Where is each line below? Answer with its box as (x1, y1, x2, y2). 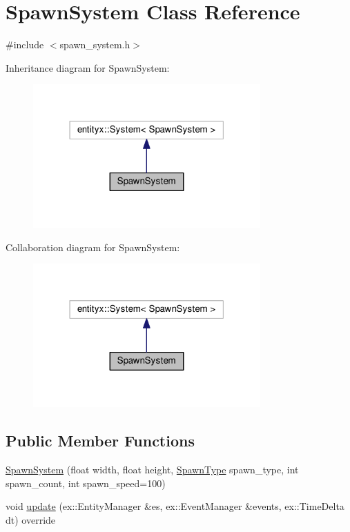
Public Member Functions (6, 430, 195, 451)
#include (6, 37, 44, 52)
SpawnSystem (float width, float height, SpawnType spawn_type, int (6, 462, 299, 476)
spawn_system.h (59, 37, 130, 52)
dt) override (6, 512, 56, 526)
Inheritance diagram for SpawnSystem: (6, 60, 170, 75)
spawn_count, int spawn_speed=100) (6, 475, 166, 490)
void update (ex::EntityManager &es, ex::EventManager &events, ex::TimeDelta (6, 499, 344, 513)
